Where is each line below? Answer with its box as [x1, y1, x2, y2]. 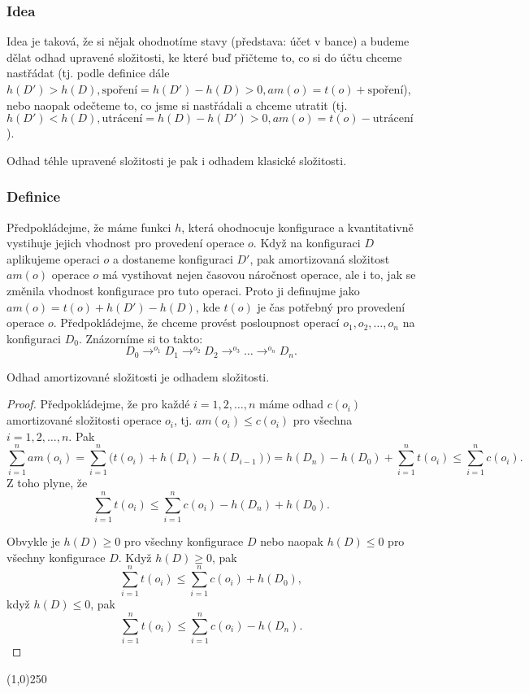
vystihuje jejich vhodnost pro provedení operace [7, 234, 245, 251]
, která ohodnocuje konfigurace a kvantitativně [181, 218, 414, 235]
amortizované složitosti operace [7, 412, 162, 429]
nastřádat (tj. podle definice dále [7, 64, 170, 81]
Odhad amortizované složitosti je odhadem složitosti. [7, 368, 270, 385]
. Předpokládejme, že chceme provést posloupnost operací [53, 314, 340, 331]
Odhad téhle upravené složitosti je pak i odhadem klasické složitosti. [7, 151, 347, 168]
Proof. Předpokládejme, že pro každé [7, 395, 190, 412]
